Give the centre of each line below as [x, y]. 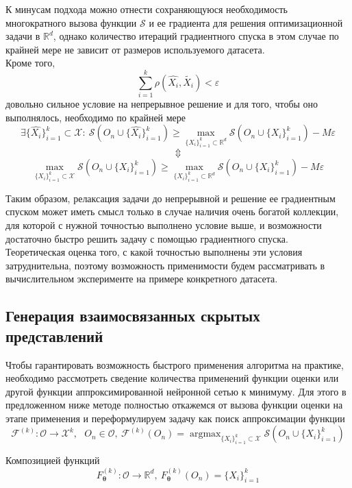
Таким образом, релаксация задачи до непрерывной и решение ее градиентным [171, 198]
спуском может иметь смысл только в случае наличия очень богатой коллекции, [172, 211]
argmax [205, 434]
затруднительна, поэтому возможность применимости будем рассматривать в [165, 265]
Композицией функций [53, 460]
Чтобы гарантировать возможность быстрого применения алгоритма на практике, [175, 364]
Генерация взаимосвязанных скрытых [133, 316]
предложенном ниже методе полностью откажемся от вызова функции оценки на [174, 405]
